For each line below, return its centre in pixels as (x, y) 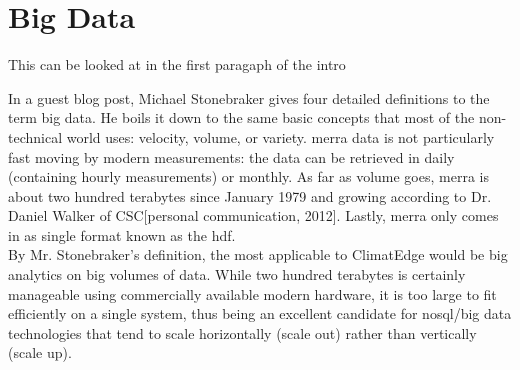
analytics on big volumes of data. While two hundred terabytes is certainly (237, 274)
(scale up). (40, 352)
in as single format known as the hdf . (122, 234)
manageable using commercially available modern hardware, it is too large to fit (252, 293)
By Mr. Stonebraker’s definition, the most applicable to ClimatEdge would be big (258, 254)
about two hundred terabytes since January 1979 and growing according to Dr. (250, 195)
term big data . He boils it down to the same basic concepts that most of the (241, 117)
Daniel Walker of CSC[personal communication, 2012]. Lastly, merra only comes (253, 215)
